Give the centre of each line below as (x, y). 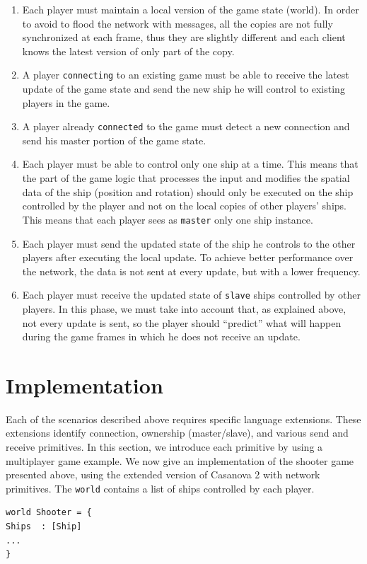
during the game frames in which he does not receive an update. (161, 336)
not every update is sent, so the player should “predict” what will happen (182, 322)
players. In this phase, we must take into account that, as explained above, (184, 308)
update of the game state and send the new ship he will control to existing (183, 89)
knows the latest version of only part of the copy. (128, 51)
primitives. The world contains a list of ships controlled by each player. (160, 488)
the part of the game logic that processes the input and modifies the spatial (186, 178)
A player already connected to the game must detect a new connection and (186, 126)
